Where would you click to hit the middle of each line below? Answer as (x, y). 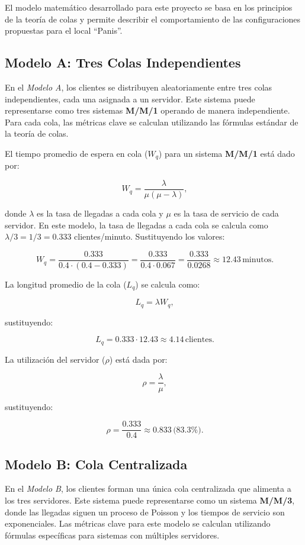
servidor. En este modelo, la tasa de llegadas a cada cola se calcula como (137, 225)
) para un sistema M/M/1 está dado (227, 153)
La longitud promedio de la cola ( (66, 284)
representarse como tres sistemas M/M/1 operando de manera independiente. (147, 110)
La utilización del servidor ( (55, 359)
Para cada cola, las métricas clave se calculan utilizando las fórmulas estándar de (152, 122)
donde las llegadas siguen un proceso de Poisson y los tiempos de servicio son (145, 512)
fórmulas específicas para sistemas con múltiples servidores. (112, 535)
